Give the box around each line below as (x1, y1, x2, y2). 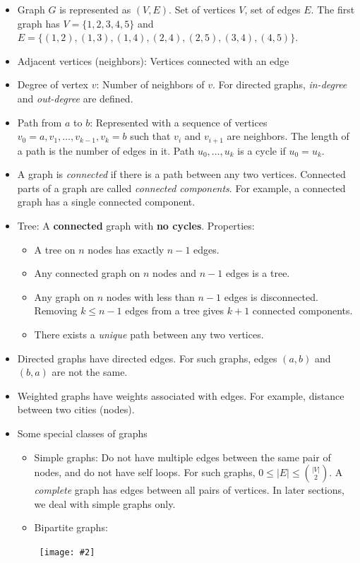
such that (130, 129, 171, 143)
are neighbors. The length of (227, 129, 349, 143)
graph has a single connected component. (17, 194, 196, 209)
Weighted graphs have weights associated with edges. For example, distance (17, 388, 344, 403)
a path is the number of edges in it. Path (17, 143, 195, 158)
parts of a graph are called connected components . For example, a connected (17, 180, 346, 195)
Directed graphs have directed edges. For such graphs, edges (17, 350, 277, 365)
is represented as (59, 2, 131, 16)
